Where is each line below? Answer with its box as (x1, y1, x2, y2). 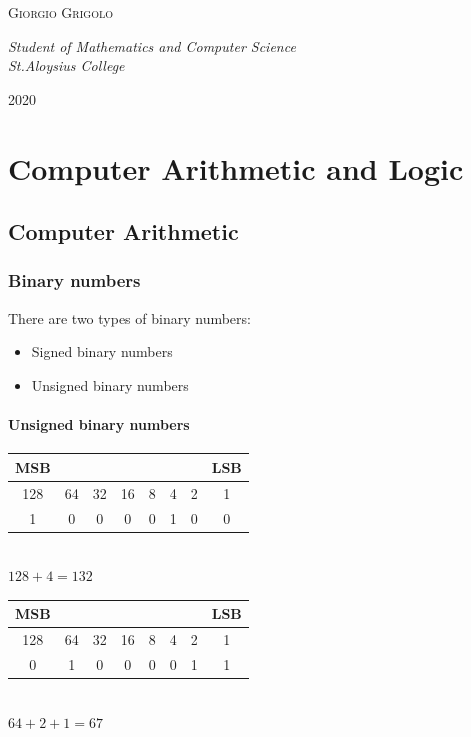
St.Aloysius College (8, 55, 125, 76)
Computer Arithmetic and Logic (8, 147, 464, 188)
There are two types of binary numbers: (8, 307, 251, 328)
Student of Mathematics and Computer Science (8, 35, 296, 56)
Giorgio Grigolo (8, 2, 113, 22)
